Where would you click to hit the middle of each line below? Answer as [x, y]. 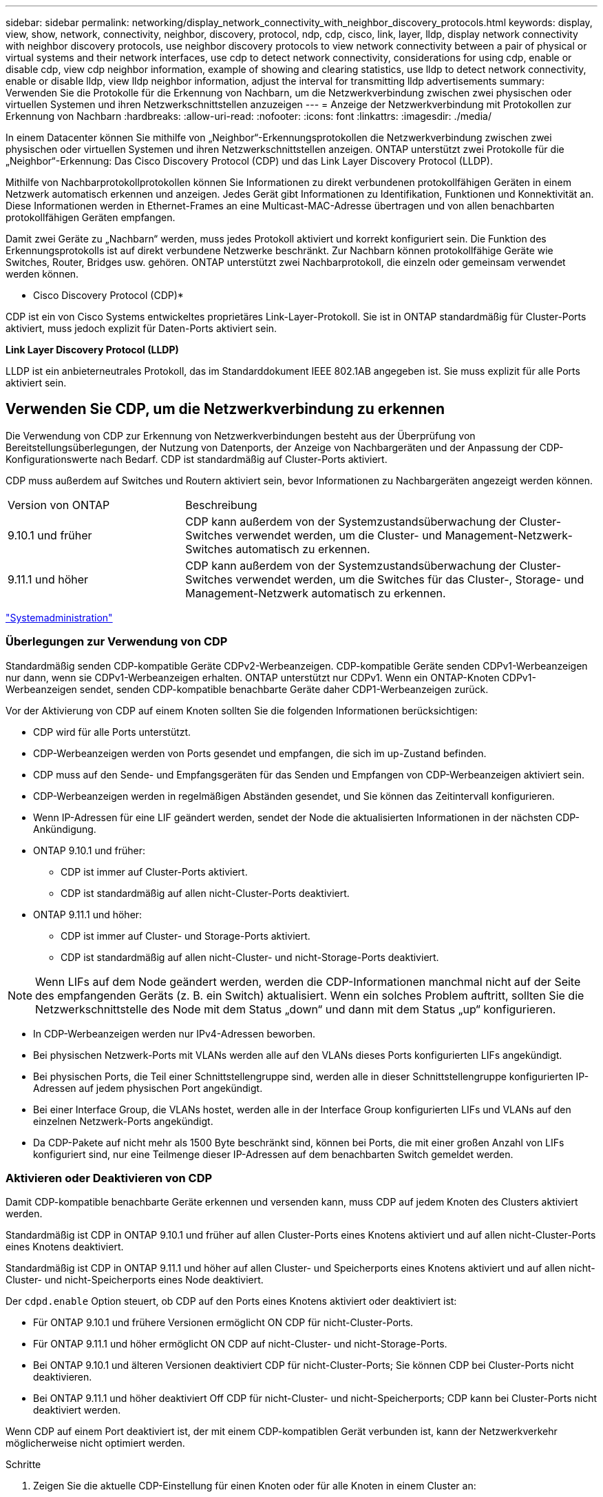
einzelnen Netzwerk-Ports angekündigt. [123, 1121]
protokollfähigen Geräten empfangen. [91, 217]
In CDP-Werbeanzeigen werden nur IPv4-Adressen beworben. [174, 1033]
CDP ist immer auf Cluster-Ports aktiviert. [154, 871]
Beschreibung [221, 505]
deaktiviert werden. [77, 1410]
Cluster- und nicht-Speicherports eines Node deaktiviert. [135, 1280]
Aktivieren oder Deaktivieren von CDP [109, 1178]
